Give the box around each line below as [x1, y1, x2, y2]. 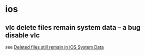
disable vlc [5, 31, 40, 39]
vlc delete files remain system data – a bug [5, 23, 141, 32]
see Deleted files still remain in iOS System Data [5, 44, 104, 50]
